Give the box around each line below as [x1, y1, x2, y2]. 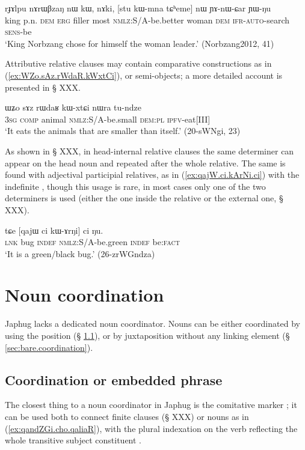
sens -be [5, 25, 32, 38]
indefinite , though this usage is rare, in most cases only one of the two [5, 180, 266, 192]
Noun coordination [5, 282, 164, 307]
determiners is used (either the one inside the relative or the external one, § [5, 192, 283, 204]
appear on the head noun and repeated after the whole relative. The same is [5, 156, 286, 169]
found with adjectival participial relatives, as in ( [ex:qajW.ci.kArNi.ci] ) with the [5, 168, 300, 181]
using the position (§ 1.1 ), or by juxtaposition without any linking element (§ [5, 329, 290, 341]
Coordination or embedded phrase [5, 370, 223, 389]
